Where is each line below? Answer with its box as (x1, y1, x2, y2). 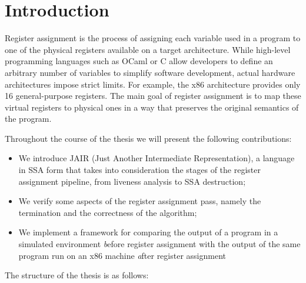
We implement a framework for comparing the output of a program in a (18, 226, 278, 238)
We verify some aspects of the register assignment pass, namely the (18, 195, 261, 207)
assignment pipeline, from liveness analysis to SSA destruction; (18, 175, 246, 187)
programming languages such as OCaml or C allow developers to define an (5, 55, 273, 67)
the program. (5, 112, 52, 125)
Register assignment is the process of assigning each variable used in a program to (5, 32, 301, 44)
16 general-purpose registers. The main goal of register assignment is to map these (5, 89, 301, 102)
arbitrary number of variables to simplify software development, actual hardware (5, 66, 295, 78)
